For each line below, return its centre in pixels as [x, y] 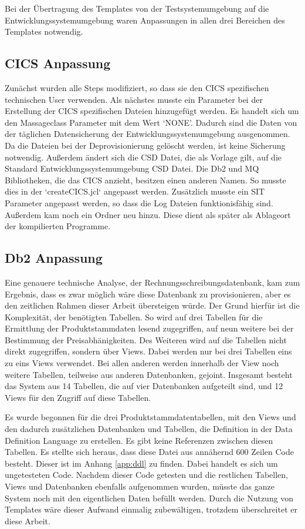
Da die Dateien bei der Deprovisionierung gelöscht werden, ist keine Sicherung [145, 145]
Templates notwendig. [44, 31]
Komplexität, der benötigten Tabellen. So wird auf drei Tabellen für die [134, 317]
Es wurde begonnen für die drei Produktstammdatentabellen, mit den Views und [150, 417]
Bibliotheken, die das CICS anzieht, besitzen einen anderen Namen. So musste [145, 180]
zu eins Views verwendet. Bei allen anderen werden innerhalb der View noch [142, 363]
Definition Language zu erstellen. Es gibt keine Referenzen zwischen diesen [139, 440]
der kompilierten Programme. [58, 226]
